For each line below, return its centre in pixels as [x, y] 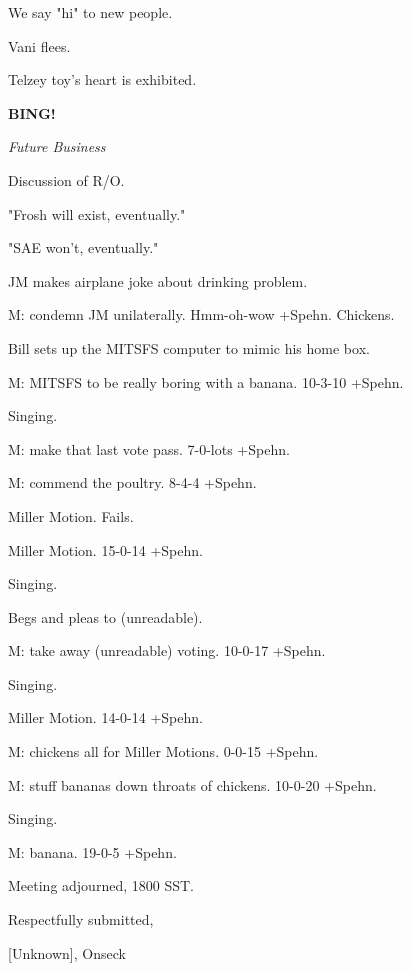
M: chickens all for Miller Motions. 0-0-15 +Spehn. [163, 751]
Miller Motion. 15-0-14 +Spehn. [105, 549]
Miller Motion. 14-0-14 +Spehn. [105, 717]
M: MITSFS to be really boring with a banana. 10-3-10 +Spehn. [206, 381]
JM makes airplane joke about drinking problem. [158, 280]
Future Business [57, 146]
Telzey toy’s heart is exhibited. [102, 79]
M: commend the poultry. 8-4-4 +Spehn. [132, 482]
